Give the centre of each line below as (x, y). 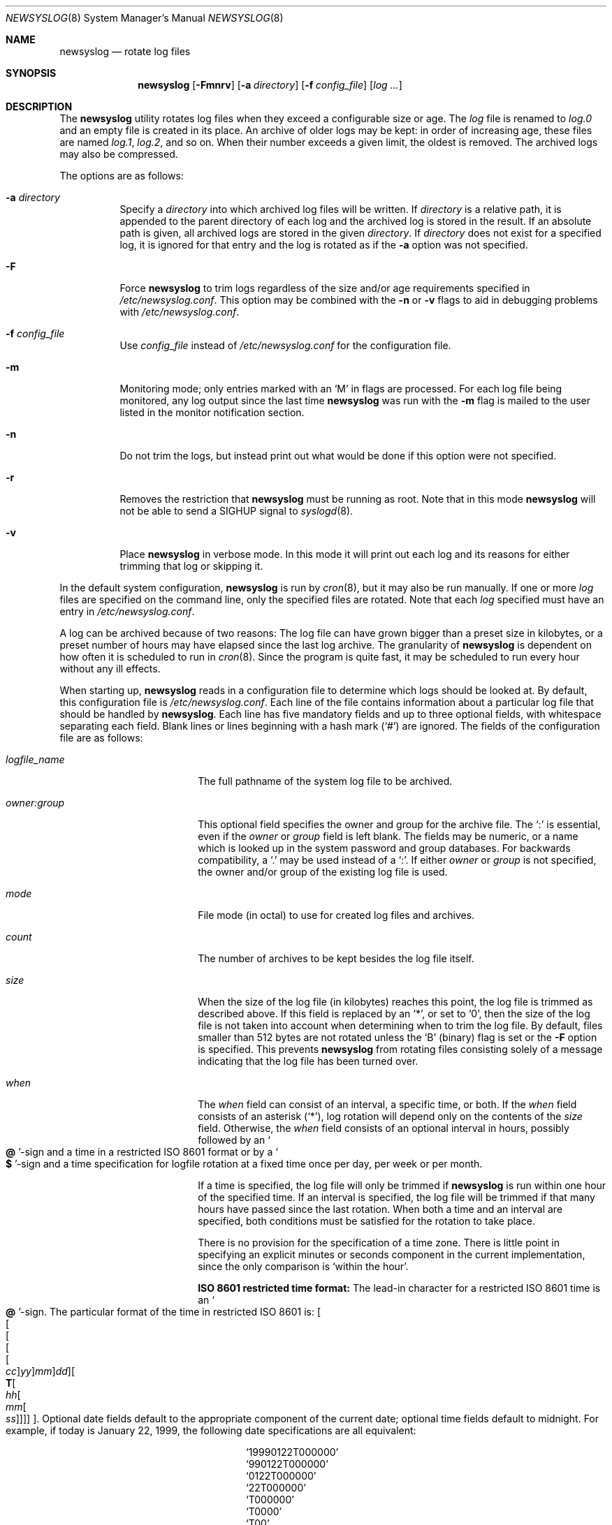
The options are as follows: (122, 176)
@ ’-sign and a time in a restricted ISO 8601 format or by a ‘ (142, 1152)
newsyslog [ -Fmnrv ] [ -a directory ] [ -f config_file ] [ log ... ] (270, 85)
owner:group (35, 803)
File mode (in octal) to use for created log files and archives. (336, 915)
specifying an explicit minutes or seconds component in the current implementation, (392, 1254)
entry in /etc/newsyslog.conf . (127, 611)
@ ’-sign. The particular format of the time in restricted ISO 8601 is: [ (163, 1312)
